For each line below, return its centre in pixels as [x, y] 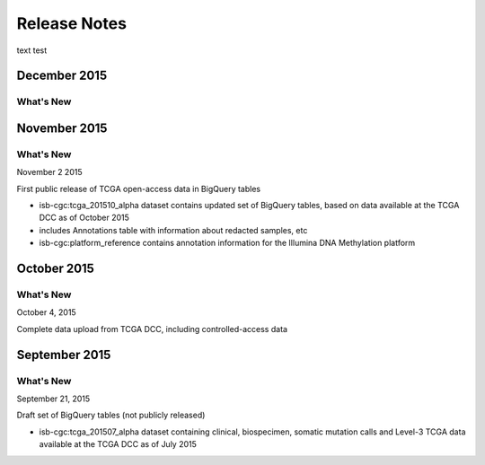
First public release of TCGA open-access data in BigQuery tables [138, 189]
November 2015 [62, 128]
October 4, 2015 [46, 312]
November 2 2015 [49, 172]
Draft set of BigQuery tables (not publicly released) [111, 415]
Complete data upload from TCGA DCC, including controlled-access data [152, 329]
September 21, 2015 [53, 399]
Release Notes [72, 23]
